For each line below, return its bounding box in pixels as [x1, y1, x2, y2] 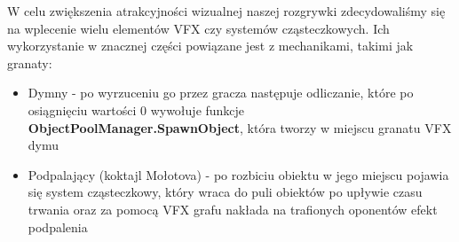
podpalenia [28, 217, 88, 236]
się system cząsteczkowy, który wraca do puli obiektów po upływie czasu [28, 183, 423, 201]
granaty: [7, 53, 52, 72]
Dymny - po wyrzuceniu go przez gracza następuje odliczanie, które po [28, 83, 414, 102]
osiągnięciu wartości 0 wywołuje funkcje [28, 100, 245, 119]
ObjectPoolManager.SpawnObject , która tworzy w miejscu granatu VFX [28, 118, 452, 137]
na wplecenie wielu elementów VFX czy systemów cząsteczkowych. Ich [7, 19, 390, 37]
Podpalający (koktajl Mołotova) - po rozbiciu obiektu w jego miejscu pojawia [28, 165, 449, 183]
